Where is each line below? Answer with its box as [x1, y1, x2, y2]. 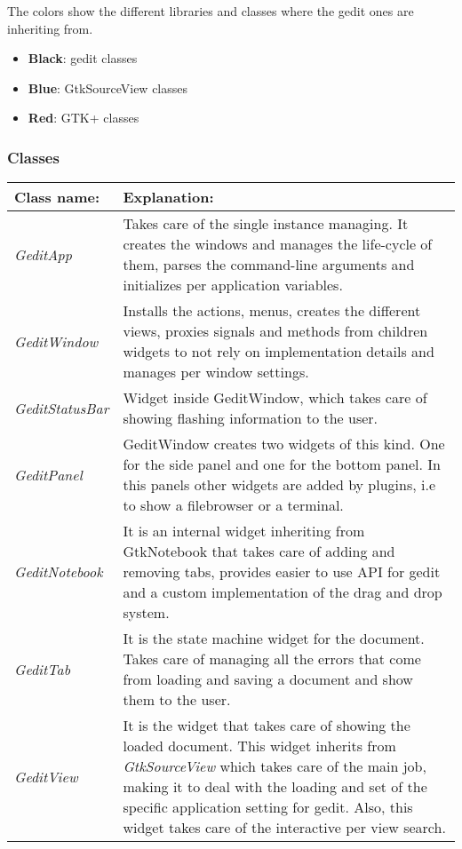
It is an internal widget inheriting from [123, 520, 365, 542]
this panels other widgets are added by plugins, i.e [123, 474, 436, 496]
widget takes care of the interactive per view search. [123, 817, 446, 838]
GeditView [14, 766, 78, 787]
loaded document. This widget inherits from [123, 735, 396, 757]
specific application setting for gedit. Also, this [123, 797, 413, 818]
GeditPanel [14, 464, 83, 485]
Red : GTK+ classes [28, 108, 139, 127]
